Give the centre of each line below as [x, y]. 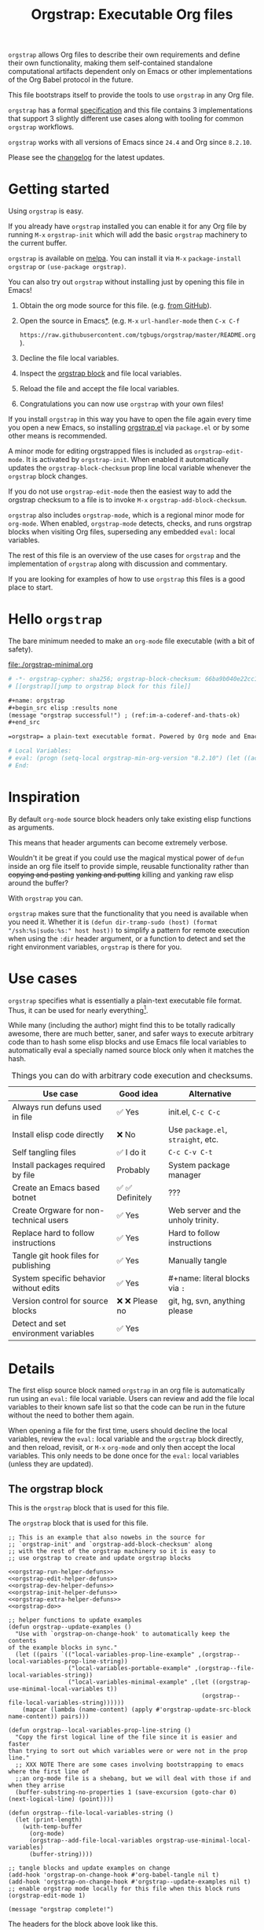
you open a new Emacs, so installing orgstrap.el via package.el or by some [129, 427]
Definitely [134, 1198]
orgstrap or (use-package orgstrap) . [68, 267]
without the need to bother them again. [71, 1415]
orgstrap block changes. [48, 476]
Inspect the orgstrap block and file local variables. [101, 373]
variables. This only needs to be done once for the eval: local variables [124, 1456]
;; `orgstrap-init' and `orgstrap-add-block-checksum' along [110, 1544]
